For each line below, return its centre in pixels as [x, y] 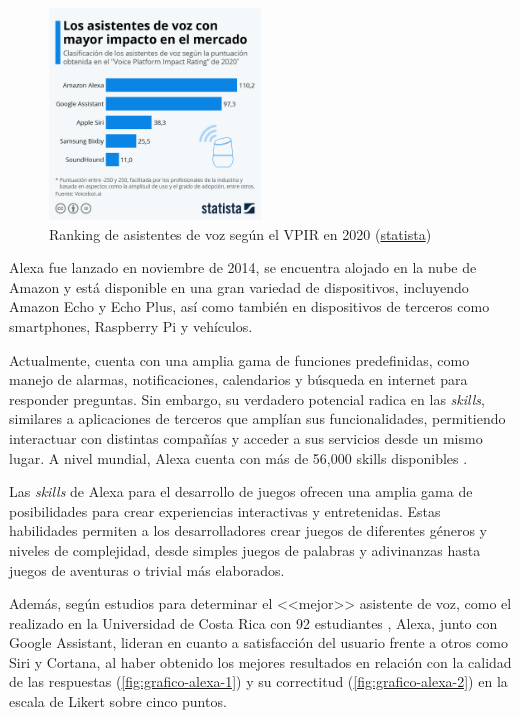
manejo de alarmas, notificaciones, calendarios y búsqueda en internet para [238, 379]
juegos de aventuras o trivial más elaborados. [147, 569]
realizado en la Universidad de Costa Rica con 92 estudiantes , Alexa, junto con [253, 622]
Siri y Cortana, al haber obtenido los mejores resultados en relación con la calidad [260, 661]
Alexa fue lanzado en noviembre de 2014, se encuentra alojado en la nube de [243, 267]
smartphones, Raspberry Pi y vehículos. [131, 325]
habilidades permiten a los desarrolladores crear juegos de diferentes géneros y [248, 530]
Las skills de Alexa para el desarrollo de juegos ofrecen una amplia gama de [241, 491]
